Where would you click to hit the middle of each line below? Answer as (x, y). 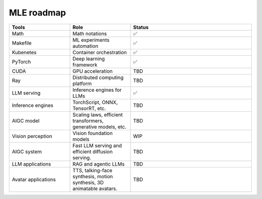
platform (82, 83)
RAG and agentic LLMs (98, 164)
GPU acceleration (93, 71)
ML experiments (91, 40)
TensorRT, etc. (89, 108)
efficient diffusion (93, 152)
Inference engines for (97, 90)
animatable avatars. (95, 188)
